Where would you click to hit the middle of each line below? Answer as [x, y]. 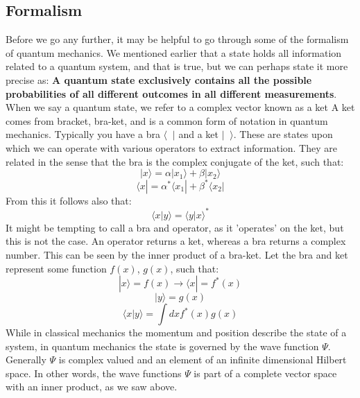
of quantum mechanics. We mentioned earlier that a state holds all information [174, 52]
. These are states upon [283, 134]
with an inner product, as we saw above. [92, 387]
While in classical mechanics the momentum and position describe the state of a [176, 332]
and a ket [198, 134]
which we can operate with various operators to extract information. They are [171, 147]
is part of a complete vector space [265, 373]
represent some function [56, 268]
